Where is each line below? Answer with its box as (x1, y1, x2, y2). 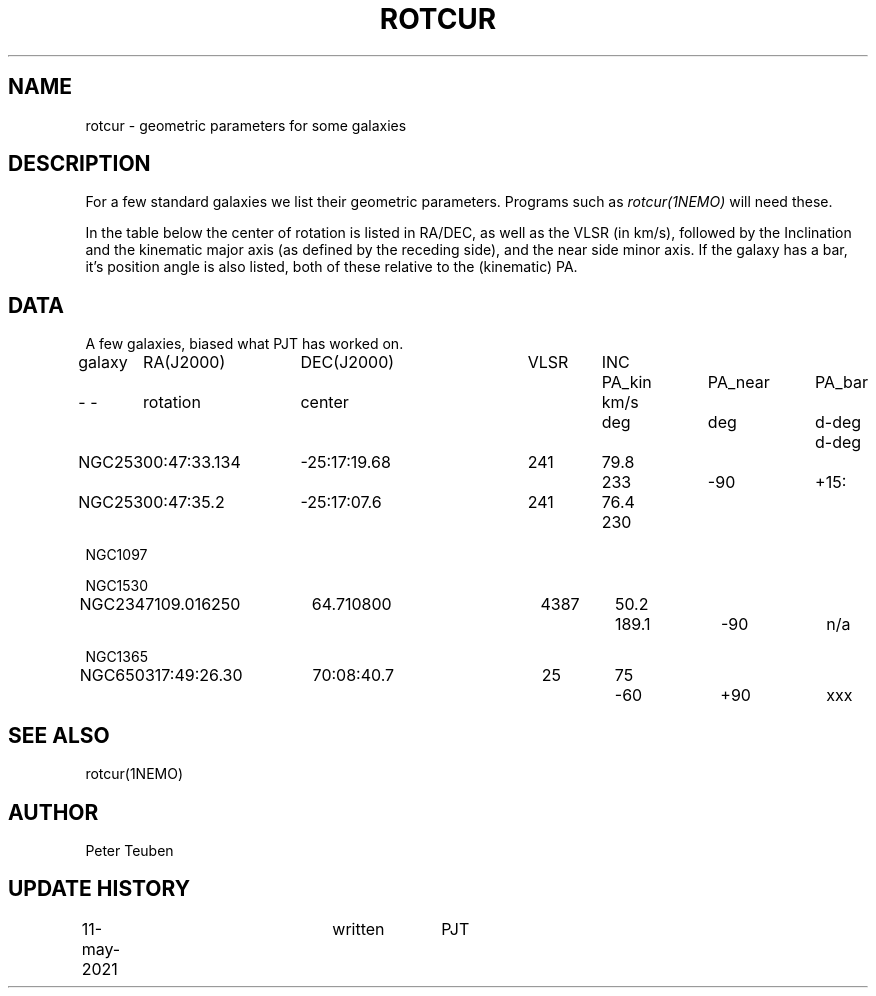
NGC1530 (85, 577, 149, 595)
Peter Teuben (85, 841, 174, 859)
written (332, 918, 385, 939)
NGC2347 (79, 594, 155, 615)
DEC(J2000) (300, 352, 395, 373)
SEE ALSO (8, 722, 110, 748)
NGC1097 (85, 546, 148, 564)
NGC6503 (79, 665, 155, 686)
